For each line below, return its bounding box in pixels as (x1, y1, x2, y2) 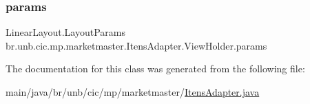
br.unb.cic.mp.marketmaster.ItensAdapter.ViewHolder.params (6, 38, 267, 52)
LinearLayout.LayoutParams (6, 25, 126, 39)
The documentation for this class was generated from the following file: (6, 61, 305, 76)
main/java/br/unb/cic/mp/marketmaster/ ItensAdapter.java (6, 85, 260, 98)
